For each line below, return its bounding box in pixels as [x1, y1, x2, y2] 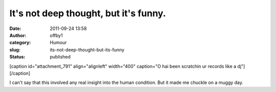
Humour [50, 40, 67, 46]
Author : [9, 32, 27, 38]
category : [9, 40, 31, 46]
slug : [9, 46, 20, 53]
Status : [9, 54, 26, 60]
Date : [9, 25, 21, 32]
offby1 [50, 32, 63, 38]
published [50, 54, 71, 60]
